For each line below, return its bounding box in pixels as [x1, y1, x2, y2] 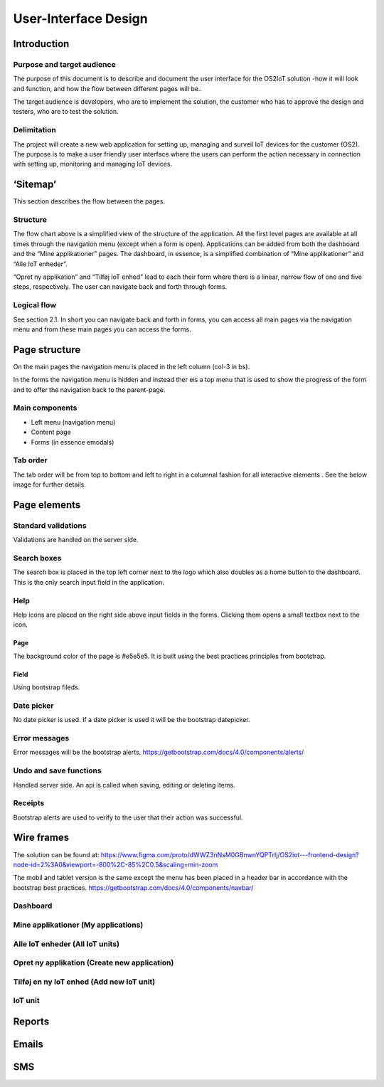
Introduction [13, 38, 70, 50]
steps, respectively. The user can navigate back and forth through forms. [13, 282, 228, 291]
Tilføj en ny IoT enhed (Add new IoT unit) [13, 977, 156, 987]
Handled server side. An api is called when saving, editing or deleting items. [13, 780, 235, 789]
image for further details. [13, 480, 87, 489]
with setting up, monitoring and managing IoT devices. [13, 160, 173, 169]
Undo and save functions [13, 765, 102, 775]
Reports [13, 1015, 50, 1027]
